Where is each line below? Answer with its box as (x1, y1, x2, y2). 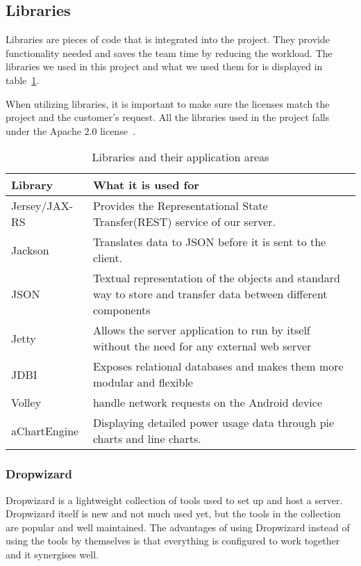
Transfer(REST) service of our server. (92, 213, 276, 230)
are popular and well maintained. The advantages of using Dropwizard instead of (6, 519, 350, 534)
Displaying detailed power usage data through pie (92, 414, 335, 431)
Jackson (11, 241, 49, 258)
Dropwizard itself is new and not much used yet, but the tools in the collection (6, 506, 341, 521)
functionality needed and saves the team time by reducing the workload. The (6, 45, 333, 60)
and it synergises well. (6, 547, 99, 561)
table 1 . (6, 72, 40, 87)
